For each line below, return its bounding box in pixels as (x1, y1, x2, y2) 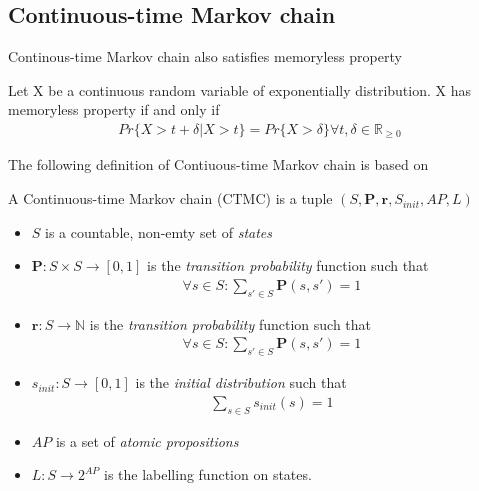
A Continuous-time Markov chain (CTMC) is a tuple (8, 188, 333, 209)
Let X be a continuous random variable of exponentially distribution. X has (8, 79, 471, 100)
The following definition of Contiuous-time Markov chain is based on (8, 154, 429, 175)
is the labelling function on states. (104, 464, 312, 485)
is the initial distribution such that (135, 372, 347, 393)
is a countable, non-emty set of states (45, 221, 273, 242)
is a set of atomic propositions (55, 430, 239, 451)
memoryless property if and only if (8, 99, 220, 120)
